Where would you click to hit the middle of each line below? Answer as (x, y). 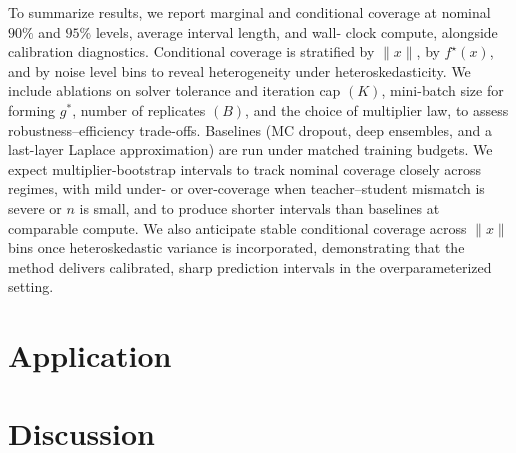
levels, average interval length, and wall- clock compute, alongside (296, 31)
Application (90, 355)
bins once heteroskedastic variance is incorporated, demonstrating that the (236, 247)
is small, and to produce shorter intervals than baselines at (259, 207)
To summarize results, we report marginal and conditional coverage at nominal (249, 12)
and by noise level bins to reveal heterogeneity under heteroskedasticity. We (239, 70)
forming (32, 109)
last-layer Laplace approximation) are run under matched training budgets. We (250, 149)
